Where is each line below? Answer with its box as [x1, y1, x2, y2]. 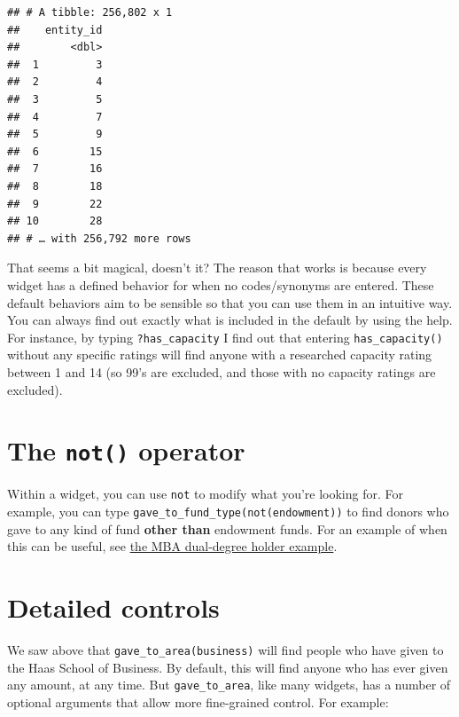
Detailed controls [7, 589, 220, 626]
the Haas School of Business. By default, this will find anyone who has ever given [7, 658, 448, 676]
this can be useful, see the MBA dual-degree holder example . [7, 537, 338, 555]
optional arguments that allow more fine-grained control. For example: [7, 692, 389, 711]
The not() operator [7, 432, 245, 469]
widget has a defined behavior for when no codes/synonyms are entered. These [7, 275, 434, 294]
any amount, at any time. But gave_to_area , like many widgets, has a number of [7, 675, 451, 694]
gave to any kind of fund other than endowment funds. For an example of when [7, 519, 447, 538]
